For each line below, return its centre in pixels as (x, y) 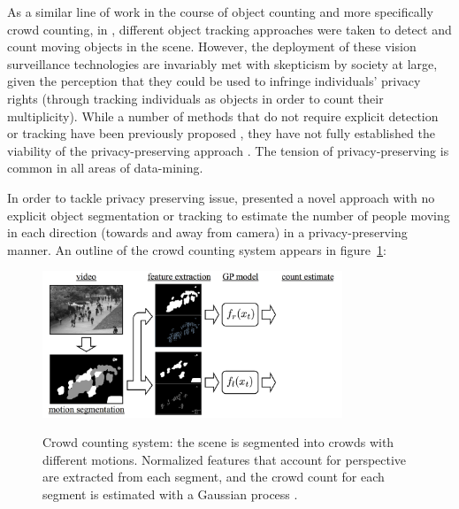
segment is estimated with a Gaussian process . (170, 494)
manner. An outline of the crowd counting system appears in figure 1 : (197, 249)
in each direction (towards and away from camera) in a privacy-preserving (207, 232)
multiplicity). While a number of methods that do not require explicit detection (223, 116)
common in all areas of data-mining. (105, 168)
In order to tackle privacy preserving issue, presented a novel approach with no (221, 197)
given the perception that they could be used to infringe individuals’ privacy (214, 81)
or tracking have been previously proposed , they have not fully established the (221, 133)
